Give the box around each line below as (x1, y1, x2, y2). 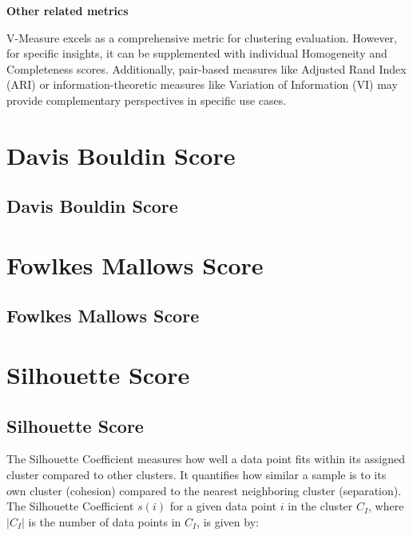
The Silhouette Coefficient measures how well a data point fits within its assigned (6, 450, 406, 467)
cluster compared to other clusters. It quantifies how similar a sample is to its (6, 466, 387, 483)
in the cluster (288, 498, 353, 514)
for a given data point (169, 498, 277, 514)
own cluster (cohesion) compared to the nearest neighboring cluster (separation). (6, 482, 402, 498)
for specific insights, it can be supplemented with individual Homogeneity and (6, 45, 387, 62)
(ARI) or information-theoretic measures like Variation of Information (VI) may (6, 76, 398, 93)
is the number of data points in (28, 513, 181, 530)
